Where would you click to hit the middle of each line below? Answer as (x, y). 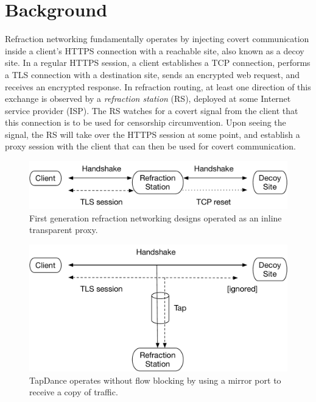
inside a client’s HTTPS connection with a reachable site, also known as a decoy (155, 50)
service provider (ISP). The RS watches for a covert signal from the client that (152, 110)
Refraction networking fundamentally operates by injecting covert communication (157, 39)
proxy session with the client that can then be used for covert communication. (150, 146)
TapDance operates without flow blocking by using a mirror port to (155, 380)
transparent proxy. (64, 230)
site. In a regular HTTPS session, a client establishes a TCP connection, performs (158, 63)
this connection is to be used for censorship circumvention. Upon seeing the (146, 122)
